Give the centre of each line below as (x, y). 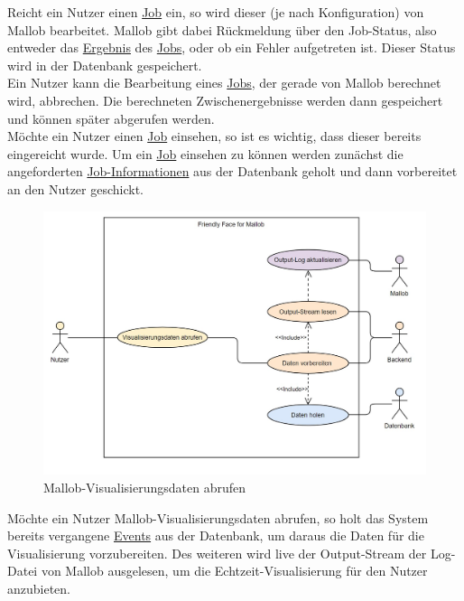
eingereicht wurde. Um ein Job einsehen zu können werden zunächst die (205, 153)
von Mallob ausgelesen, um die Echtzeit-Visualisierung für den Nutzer (234, 571)
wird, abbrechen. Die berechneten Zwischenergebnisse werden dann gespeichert (225, 100)
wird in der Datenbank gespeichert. (105, 65)
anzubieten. (39, 588)
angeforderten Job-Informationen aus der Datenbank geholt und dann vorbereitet (232, 171)
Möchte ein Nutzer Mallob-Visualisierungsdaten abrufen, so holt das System (218, 517)
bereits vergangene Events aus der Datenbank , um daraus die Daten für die (216, 535)
